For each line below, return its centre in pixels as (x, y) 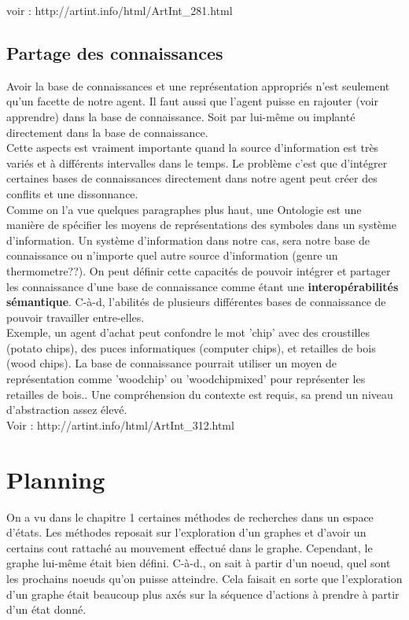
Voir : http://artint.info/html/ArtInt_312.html (120, 424)
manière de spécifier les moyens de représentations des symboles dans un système (201, 225)
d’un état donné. (46, 609)
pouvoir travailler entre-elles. (76, 317)
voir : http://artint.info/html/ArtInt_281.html (120, 10)
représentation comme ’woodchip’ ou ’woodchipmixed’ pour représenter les (186, 379)
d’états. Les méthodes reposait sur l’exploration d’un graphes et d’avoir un (186, 532)
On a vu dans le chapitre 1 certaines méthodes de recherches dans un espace (190, 517)
